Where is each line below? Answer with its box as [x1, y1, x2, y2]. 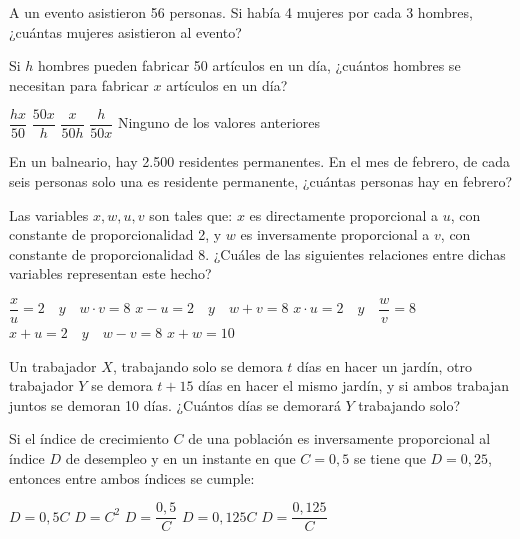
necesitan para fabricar [9, 74, 149, 95]
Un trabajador [9, 355, 97, 376]
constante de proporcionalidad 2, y [9, 224, 222, 245]
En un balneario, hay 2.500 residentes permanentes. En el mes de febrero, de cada [9, 151, 510, 172]
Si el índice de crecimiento [9, 428, 169, 449]
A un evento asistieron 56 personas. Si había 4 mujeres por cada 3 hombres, [9, 2, 473, 22]
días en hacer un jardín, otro [297, 355, 472, 376]
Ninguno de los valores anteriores [117, 112, 321, 133]
